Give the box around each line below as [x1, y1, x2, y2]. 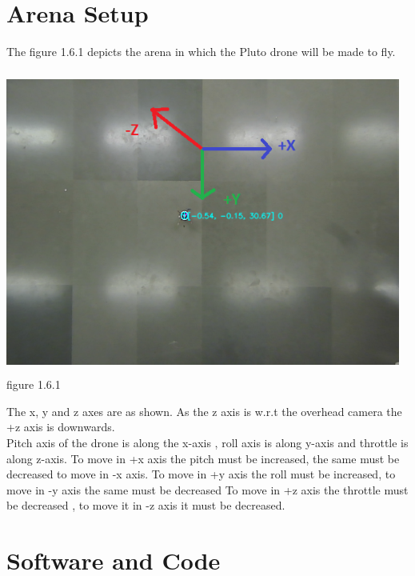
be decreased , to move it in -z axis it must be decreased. [6, 497, 285, 514]
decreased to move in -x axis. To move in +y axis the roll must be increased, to [6, 466, 396, 482]
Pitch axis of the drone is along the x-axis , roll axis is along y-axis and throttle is [6, 434, 409, 451]
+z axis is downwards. [6, 418, 115, 435]
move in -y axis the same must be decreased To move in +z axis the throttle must [6, 481, 409, 498]
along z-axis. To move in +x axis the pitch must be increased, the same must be [6, 450, 400, 466]
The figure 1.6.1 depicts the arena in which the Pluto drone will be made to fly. [6, 43, 396, 60]
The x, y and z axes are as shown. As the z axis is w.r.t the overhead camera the [6, 402, 402, 419]
